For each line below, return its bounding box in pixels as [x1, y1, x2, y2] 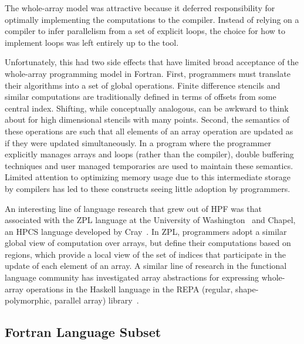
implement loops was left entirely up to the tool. [5, 36, 179, 48]
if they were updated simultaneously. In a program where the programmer [5, 136, 271, 149]
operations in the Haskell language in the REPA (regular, [26, 282, 233, 295]
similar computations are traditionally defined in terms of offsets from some [5, 90, 276, 103]
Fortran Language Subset [5, 323, 161, 341]
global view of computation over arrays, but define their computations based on [5, 237, 291, 249]
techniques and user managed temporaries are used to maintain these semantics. [5, 159, 293, 171]
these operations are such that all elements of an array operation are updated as [5, 124, 293, 137]
